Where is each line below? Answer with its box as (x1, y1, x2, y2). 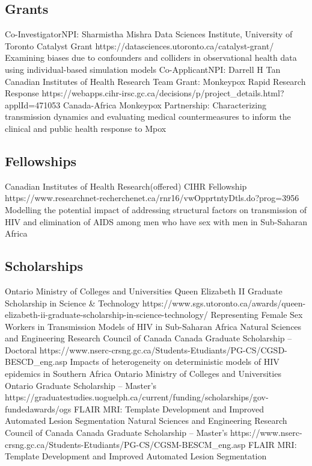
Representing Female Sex (210, 308, 303, 321)
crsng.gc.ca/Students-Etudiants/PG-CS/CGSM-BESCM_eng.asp (5, 438, 246, 450)
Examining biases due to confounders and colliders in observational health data (5, 51, 297, 64)
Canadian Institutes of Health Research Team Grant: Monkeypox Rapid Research (5, 75, 306, 87)
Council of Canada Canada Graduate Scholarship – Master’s (5, 426, 228, 439)
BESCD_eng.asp (5, 355, 67, 368)
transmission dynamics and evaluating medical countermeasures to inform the (5, 110, 291, 123)
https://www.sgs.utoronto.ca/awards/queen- (142, 296, 306, 309)
